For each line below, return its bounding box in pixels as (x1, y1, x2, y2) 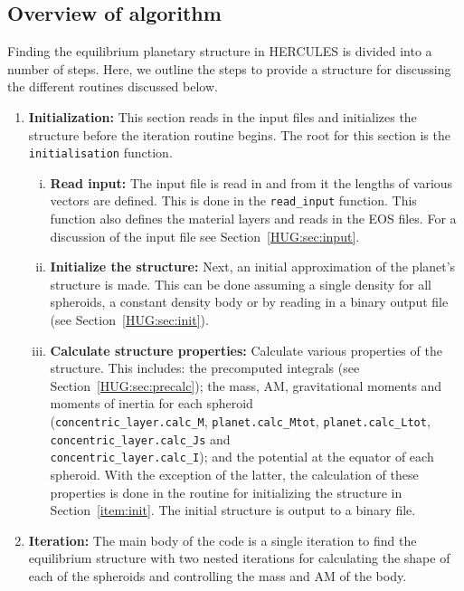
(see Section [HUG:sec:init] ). (50, 310, 209, 329)
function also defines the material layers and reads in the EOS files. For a (50, 209, 457, 228)
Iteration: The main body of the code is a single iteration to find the (28, 530, 417, 549)
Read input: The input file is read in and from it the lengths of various (50, 173, 453, 192)
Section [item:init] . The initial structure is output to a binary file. (50, 500, 416, 520)
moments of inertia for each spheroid (50, 394, 253, 413)
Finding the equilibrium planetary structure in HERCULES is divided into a (7, 42, 432, 61)
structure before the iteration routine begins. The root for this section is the (28, 125, 450, 144)
